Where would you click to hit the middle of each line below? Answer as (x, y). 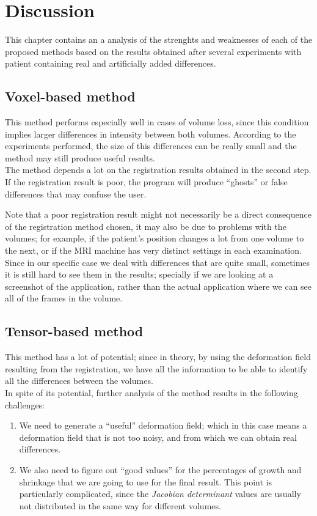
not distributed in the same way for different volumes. (120, 505)
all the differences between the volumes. (79, 381)
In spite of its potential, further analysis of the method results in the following (151, 393)
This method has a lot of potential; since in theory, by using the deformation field (158, 357)
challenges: (25, 404)
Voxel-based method (70, 96)
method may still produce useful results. (80, 157)
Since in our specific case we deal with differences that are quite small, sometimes (158, 262)
